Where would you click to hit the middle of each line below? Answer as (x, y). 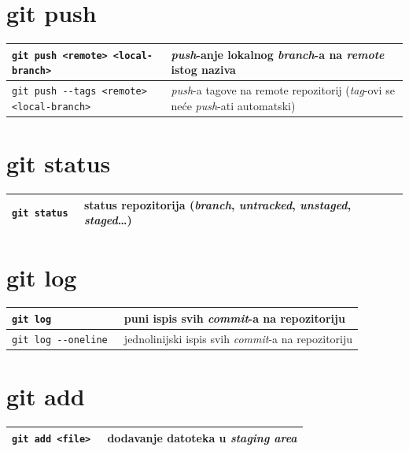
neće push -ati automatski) (233, 105)
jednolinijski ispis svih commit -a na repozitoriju (238, 338)
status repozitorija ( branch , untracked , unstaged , (217, 204)
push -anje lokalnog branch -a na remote (278, 54)
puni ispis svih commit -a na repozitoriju (234, 318)
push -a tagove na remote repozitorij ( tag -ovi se (283, 90)
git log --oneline (60, 340)
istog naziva (203, 70)
